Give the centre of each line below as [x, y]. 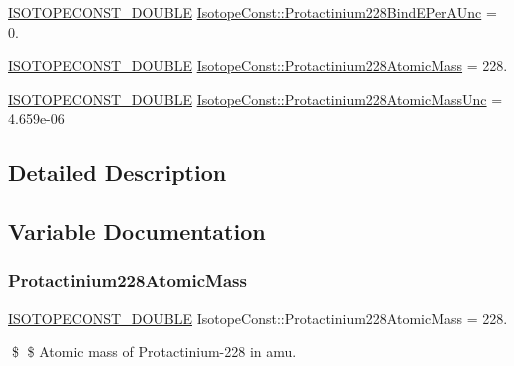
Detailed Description [117, 172]
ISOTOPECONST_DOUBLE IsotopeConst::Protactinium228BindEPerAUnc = [252, 12]
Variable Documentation [137, 231]
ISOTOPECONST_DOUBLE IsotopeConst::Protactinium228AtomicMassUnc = [255, 98]
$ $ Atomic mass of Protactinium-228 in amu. [154, 351]
